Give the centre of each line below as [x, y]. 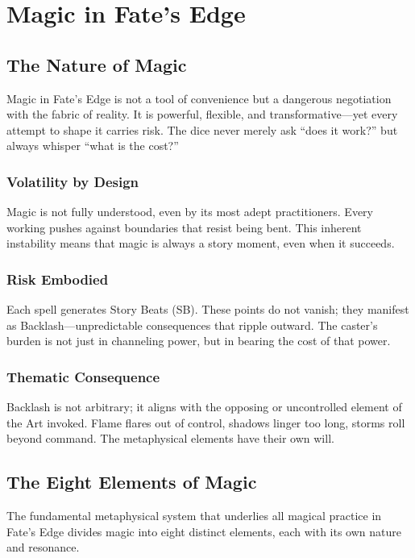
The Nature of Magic [97, 64]
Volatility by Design [73, 181]
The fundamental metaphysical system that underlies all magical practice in [194, 516]
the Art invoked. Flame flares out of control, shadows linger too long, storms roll [206, 422]
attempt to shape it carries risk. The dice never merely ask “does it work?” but [202, 129]
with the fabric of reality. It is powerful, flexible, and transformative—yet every [202, 114]
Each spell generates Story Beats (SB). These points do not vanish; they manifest [208, 309]
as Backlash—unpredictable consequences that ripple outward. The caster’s [192, 325]
